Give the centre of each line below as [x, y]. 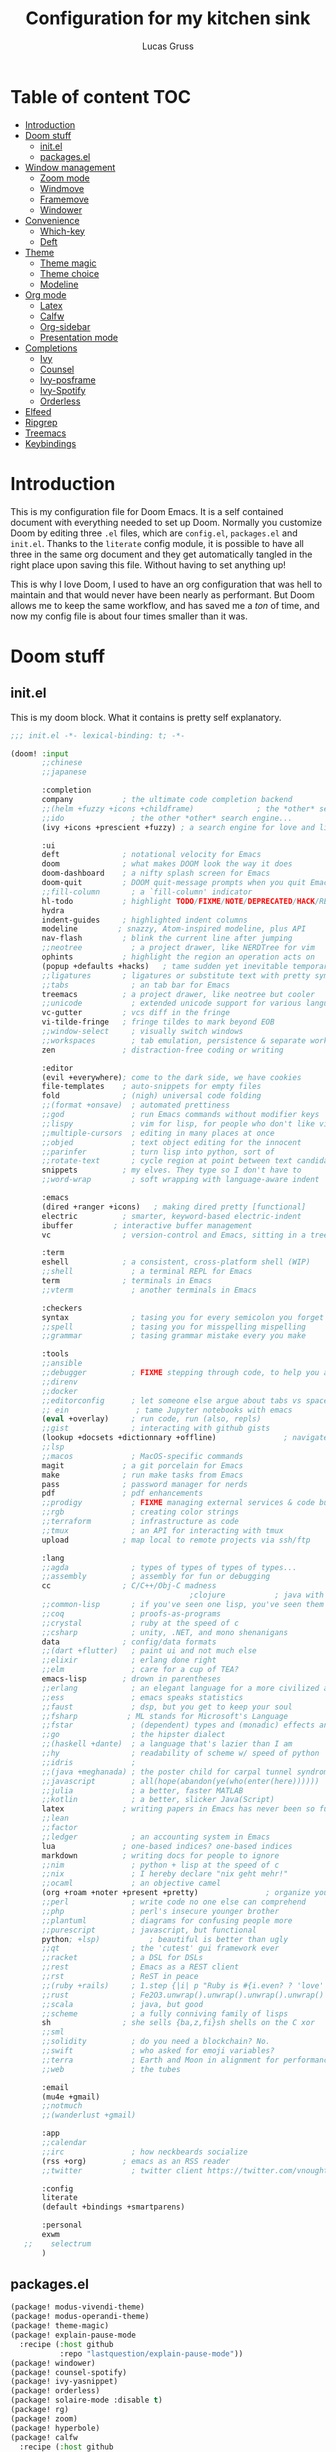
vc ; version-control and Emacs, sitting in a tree [185, 1235]
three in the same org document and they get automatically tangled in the [161, 554]
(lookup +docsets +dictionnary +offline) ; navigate [185, 1438]
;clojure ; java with [257, 1595]
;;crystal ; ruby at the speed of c [140, 1623]
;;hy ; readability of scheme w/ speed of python [180, 1753]
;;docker [59, 1391]
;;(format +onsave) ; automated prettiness [135, 1105]
